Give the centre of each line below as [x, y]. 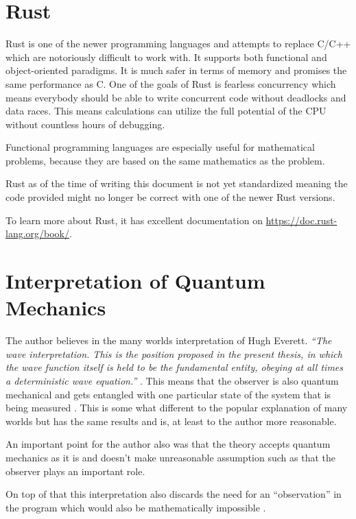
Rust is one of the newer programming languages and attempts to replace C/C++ [178, 44]
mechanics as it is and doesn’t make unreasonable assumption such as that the [170, 457]
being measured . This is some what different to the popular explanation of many [177, 408]
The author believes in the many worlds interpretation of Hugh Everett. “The [169, 340]
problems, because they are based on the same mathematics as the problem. [165, 160]
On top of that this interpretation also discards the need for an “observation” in [174, 494]
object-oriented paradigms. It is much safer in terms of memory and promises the [176, 70]
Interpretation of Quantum [135, 281]
